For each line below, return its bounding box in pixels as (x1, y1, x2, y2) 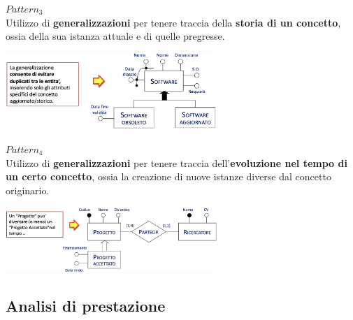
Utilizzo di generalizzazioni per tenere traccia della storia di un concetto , (6, 15, 341, 29)
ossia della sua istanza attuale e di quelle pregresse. (6, 29, 225, 43)
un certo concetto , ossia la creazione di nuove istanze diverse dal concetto (6, 169, 331, 184)
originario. (6, 182, 50, 197)
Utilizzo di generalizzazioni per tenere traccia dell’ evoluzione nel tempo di (6, 155, 347, 170)
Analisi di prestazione (6, 295, 166, 316)
